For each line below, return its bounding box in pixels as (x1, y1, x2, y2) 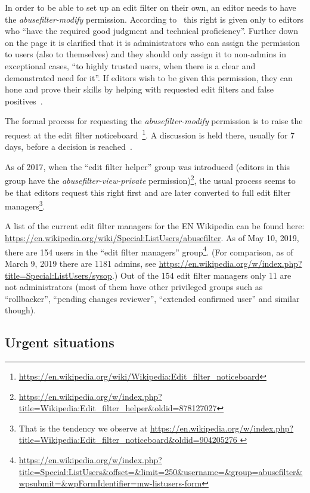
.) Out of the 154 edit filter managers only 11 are (111, 269, 292, 281)
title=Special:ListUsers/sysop (5, 269, 112, 281)
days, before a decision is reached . (5, 140, 132, 153)
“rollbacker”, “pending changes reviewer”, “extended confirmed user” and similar (5, 292, 300, 304)
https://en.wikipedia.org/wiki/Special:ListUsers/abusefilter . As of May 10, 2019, (5, 232, 299, 244)
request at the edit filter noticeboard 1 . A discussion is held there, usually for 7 (5, 127, 295, 141)
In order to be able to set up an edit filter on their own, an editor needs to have (5, 1, 296, 13)
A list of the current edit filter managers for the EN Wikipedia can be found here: (5, 220, 305, 232)
